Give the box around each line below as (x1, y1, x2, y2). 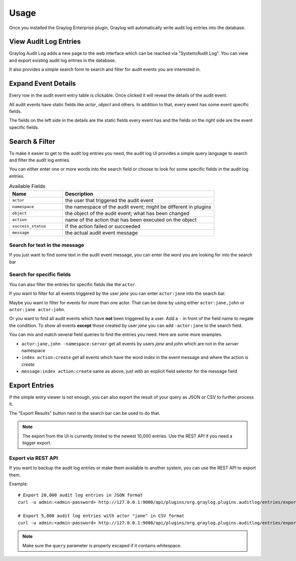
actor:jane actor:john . (9, 307, 66, 312)
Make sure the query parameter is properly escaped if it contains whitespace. (22, 542, 182, 548)
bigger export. (22, 440, 52, 445)
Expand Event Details (9, 80, 76, 88)
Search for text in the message (9, 241, 84, 248)
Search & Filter (9, 137, 55, 146)
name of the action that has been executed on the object (65, 216, 197, 223)
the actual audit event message (65, 229, 138, 236)
